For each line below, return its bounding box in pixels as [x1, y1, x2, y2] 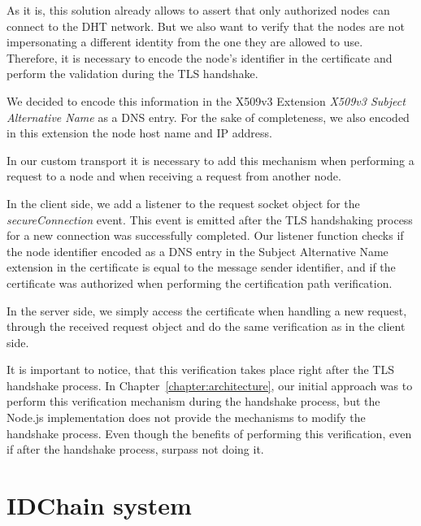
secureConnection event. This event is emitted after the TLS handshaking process [7, 211, 413, 228]
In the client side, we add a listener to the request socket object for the [7, 194, 360, 211]
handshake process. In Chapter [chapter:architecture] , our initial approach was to [7, 376, 413, 393]
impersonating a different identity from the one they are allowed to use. [7, 33, 363, 50]
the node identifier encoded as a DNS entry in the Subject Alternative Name [7, 242, 388, 259]
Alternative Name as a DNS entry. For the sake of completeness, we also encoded [7, 108, 410, 125]
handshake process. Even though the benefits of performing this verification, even [7, 424, 412, 441]
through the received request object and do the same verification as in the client [7, 318, 406, 335]
